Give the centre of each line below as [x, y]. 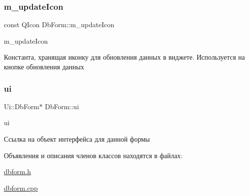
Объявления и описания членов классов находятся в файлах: [93, 155]
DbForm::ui [62, 106]
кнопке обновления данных [44, 66]
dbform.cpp [21, 188]
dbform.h [17, 171]
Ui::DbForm [22, 106]
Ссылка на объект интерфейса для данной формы [77, 139]
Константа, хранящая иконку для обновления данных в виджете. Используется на [124, 57]
